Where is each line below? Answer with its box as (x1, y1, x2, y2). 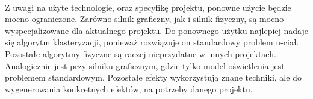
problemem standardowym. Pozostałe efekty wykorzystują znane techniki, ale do (5, 71, 302, 83)
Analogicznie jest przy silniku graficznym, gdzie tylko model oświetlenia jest (5, 59, 285, 72)
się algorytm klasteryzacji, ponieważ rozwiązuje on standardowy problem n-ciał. (5, 36, 299, 48)
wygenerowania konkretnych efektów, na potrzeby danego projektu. (5, 82, 253, 95)
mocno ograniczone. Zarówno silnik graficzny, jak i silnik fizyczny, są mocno (5, 13, 284, 25)
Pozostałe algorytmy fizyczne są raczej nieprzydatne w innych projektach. (5, 47, 276, 60)
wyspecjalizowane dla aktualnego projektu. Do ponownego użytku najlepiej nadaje (5, 24, 308, 36)
